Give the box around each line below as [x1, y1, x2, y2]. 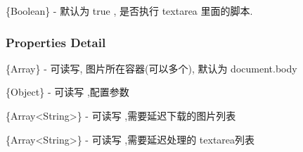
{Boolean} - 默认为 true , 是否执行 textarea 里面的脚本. [6, 4, 253, 18]
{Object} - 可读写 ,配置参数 [6, 84, 129, 99]
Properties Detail [6, 33, 106, 51]
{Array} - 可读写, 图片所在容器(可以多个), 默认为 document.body [6, 61, 297, 75]
